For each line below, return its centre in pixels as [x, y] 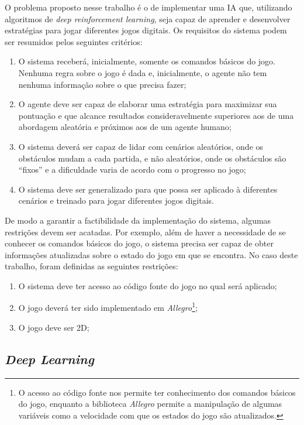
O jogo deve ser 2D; [54, 327]
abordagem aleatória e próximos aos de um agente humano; [125, 127]
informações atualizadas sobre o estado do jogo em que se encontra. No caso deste [151, 254]
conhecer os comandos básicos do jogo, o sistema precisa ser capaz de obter [139, 243]
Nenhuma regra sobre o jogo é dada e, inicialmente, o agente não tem [143, 72]
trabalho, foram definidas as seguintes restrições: [91, 266]
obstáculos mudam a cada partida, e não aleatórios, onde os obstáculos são [152, 158]
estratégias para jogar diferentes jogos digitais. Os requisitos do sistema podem [146, 30]
